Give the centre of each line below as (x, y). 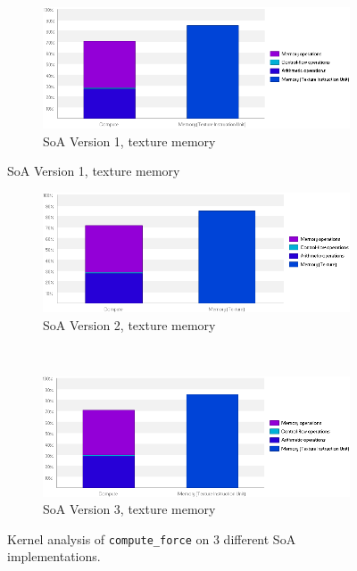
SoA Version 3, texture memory (129, 509)
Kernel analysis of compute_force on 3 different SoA (152, 538)
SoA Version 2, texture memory (129, 324)
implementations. (54, 556)
